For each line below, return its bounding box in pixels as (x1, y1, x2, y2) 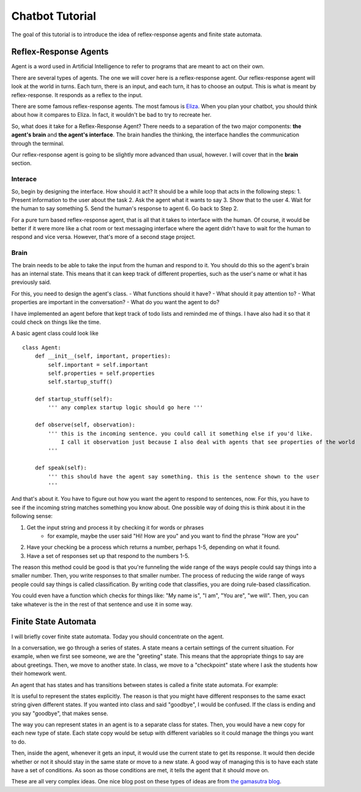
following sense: (11, 512, 53, 520)
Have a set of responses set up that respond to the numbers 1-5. (26, 552, 190, 559)
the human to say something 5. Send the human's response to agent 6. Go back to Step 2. (11, 205, 239, 212)
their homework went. (11, 670, 67, 677)
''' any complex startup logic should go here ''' (48, 404, 203, 411)
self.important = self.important (48, 361, 148, 368)
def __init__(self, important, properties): (34, 353, 171, 359)
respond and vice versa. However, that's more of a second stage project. (11, 233, 196, 241)
